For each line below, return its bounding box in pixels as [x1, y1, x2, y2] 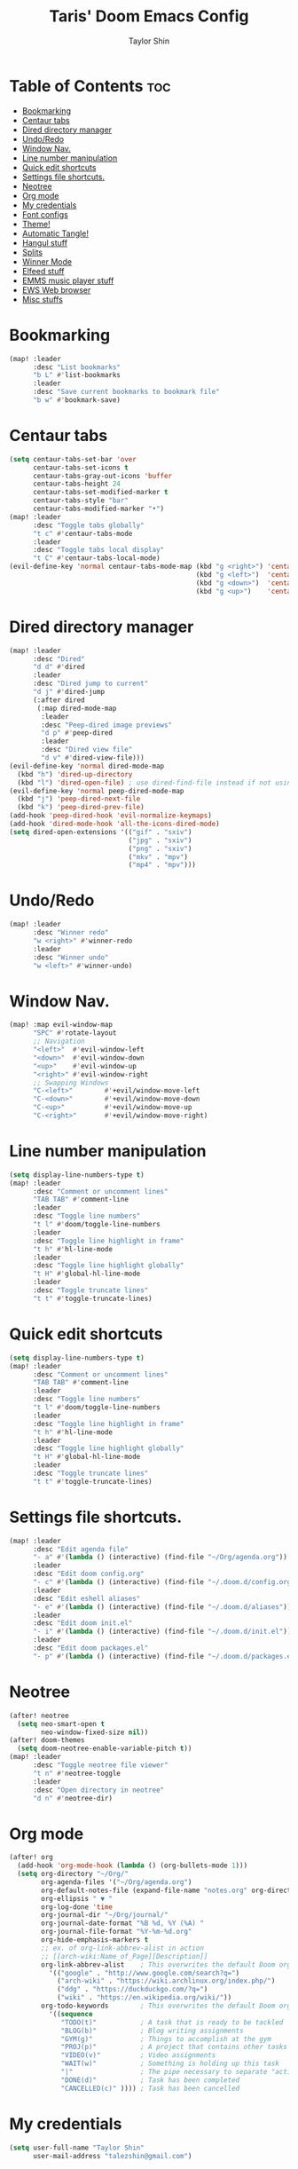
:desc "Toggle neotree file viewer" [32, 1761, 169, 1770]
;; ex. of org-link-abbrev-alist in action [41, 1944, 204, 1952]
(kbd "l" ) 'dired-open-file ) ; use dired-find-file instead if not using [17, 778, 295, 787]
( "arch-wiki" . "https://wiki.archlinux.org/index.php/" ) [56, 1976, 276, 1985]
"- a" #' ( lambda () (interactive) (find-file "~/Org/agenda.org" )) [32, 1553, 288, 1562]
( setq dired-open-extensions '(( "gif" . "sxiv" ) [9, 827, 192, 836]
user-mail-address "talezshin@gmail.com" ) [32, 2151, 192, 2160]
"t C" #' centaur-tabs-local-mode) [32, 554, 161, 563]
